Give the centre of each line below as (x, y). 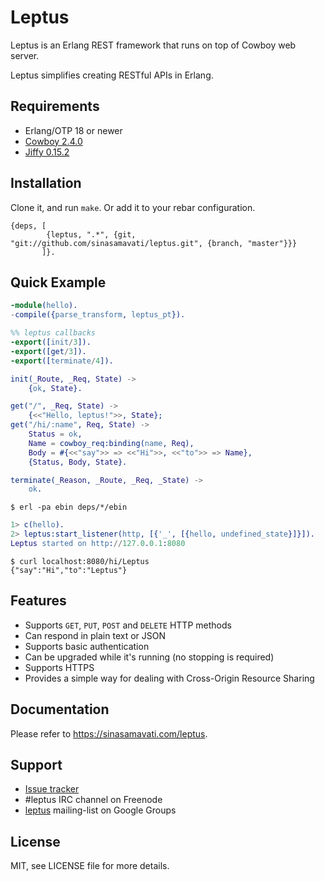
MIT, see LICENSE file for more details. (90, 866)
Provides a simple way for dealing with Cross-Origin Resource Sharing (169, 678)
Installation (46, 183)
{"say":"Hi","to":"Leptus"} (69, 570)
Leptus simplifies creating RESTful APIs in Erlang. (112, 75)
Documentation (60, 709)
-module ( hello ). (44, 306)
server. (25, 55)
